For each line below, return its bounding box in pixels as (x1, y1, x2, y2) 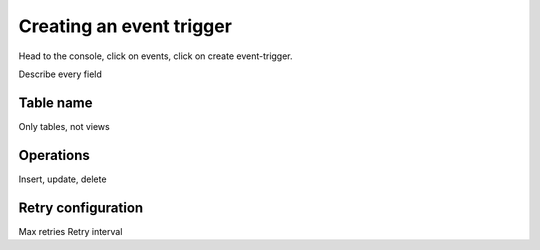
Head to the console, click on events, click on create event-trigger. (18, 50, 294, 62)
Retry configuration (18, 199, 144, 216)
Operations (18, 146, 90, 164)
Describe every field (18, 68, 102, 80)
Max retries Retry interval (18, 225, 123, 237)
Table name (18, 94, 94, 111)
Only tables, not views (18, 120, 110, 132)
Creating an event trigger (18, 15, 232, 37)
